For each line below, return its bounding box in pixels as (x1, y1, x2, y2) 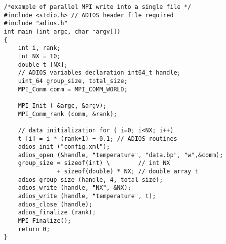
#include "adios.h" (4, 20, 68, 27)
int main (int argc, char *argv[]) (4, 28, 121, 35)
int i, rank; (18, 44, 61, 52)
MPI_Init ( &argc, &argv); (18, 102, 107, 109)
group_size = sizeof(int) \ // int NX (18, 160, 170, 167)
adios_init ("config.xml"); (18, 143, 110, 151)
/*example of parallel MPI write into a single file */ (4, 3, 191, 10)
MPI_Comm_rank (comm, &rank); (18, 110, 117, 118)
